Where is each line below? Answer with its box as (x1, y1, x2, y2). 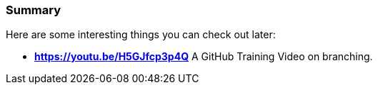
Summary (6, 3, 61, 17)
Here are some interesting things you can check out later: (6, 28, 276, 41)
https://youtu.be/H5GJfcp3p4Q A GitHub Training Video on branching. (34, 50, 373, 63)
